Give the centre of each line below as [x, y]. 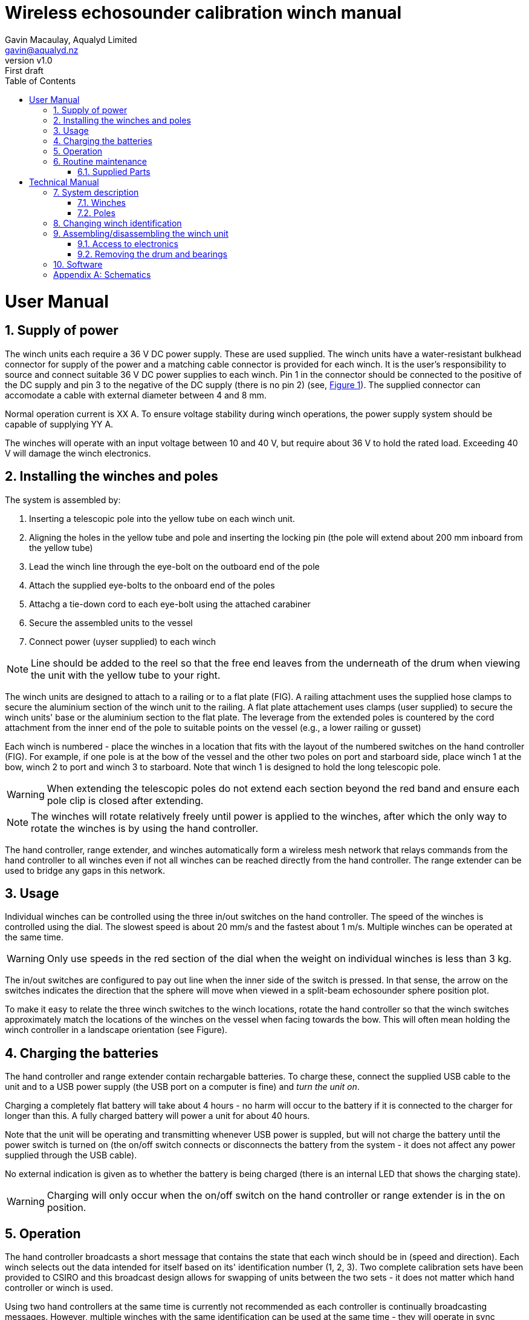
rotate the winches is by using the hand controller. [144, 828]
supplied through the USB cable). [71, 1155]
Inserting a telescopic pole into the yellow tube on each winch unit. [162, 518]
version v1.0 [29, 60]
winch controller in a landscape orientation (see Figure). [116, 1030]
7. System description [96, 192]
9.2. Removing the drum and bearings [152, 254]
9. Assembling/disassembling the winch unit [141, 233]
